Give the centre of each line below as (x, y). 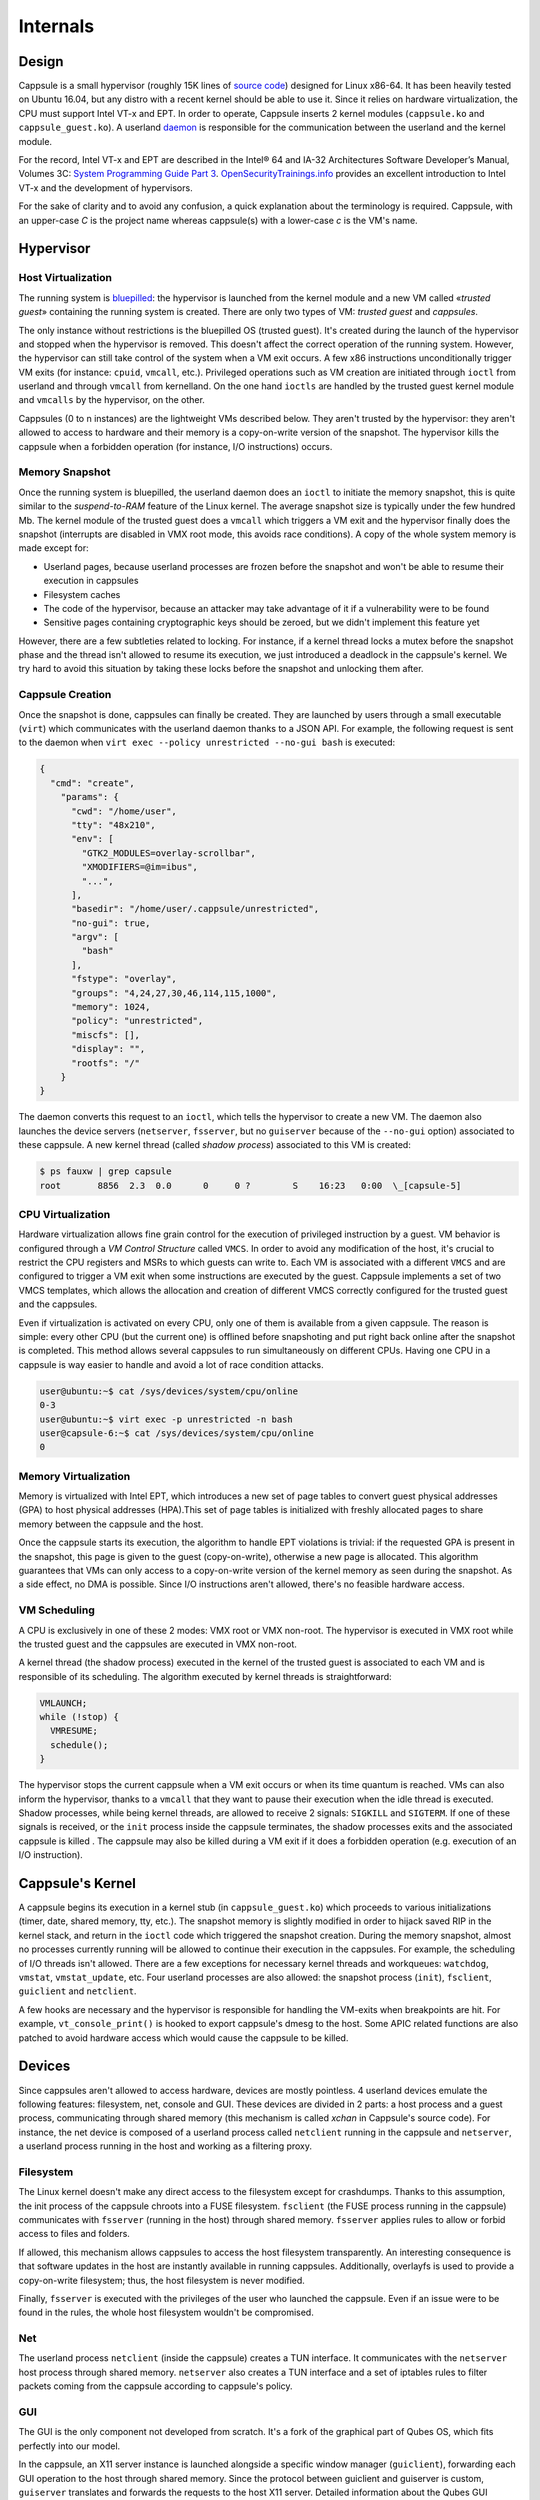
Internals (56, 26)
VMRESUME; (74, 1731)
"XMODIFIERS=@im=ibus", (140, 867)
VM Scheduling (56, 1610)
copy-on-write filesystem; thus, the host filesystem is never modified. (161, 2280)
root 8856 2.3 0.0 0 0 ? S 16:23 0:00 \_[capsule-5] (250, 1185)
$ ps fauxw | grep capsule (105, 1171)
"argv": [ (95, 937)
